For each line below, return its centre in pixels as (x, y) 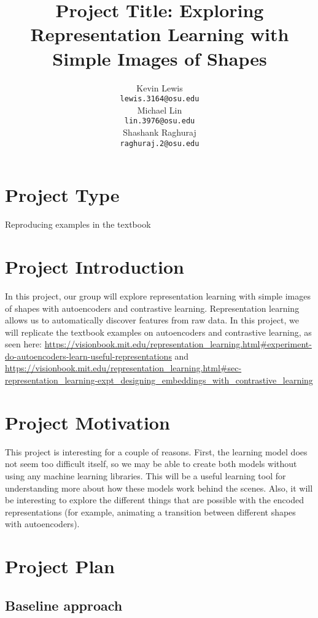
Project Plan (60, 566)
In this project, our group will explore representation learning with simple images (158, 295)
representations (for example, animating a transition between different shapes (150, 512)
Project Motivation (87, 422)
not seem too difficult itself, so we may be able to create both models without (151, 464)
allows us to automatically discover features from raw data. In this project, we (152, 320)
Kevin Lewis (160, 87)
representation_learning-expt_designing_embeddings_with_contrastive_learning (159, 380)
